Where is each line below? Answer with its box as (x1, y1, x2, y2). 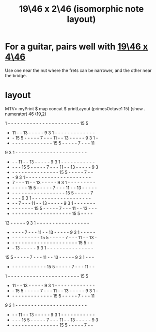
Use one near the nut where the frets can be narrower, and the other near (5, 67, 152, 73)
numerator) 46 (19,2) (5, 111, 47, 117)
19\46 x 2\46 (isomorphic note (19, 3, 144, 15)
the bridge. (5, 72, 27, 78)
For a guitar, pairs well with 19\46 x (5, 41, 148, 52)
